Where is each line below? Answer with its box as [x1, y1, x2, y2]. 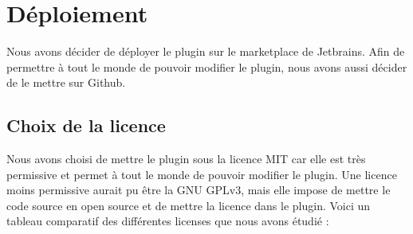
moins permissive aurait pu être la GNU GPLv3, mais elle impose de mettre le [6, 181, 391, 198]
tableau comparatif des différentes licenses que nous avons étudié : [6, 213, 329, 229]
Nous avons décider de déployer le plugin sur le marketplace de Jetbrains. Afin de [6, 43, 405, 60]
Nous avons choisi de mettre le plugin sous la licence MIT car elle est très [6, 150, 366, 167]
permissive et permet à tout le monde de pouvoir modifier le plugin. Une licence [6, 166, 397, 182]
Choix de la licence [6, 113, 166, 138]
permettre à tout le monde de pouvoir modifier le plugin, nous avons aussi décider [6, 58, 407, 75]
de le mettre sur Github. [6, 74, 126, 91]
